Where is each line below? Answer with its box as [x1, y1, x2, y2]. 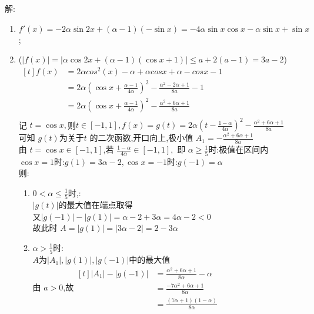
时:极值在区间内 [208, 143, 269, 156]
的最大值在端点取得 [58, 199, 133, 211]
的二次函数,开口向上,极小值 [89, 131, 193, 144]
